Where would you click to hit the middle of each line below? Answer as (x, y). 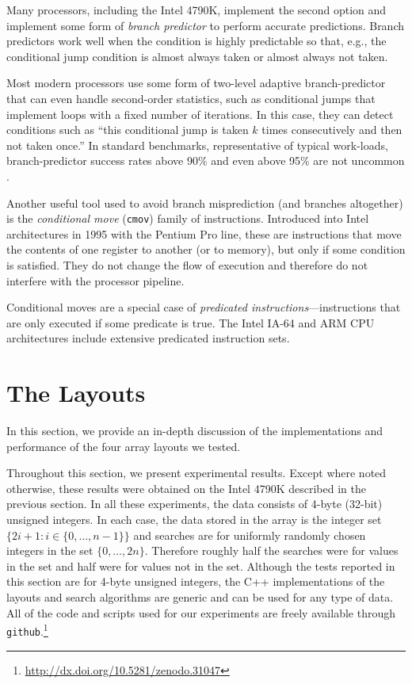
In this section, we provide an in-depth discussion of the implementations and (195, 431)
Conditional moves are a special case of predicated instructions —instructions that (204, 307)
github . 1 (27, 630)
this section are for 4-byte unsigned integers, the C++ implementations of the (196, 581)
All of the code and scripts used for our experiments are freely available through (201, 612)
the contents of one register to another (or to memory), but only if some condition (206, 249)
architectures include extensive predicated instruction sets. (148, 338)
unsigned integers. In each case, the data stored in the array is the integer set (194, 520)
